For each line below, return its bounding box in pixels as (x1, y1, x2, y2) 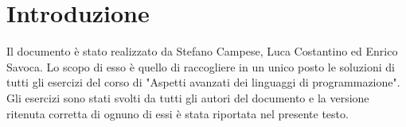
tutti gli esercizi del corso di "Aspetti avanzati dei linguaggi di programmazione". (6, 74, 400, 90)
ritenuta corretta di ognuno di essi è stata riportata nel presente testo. (6, 105, 349, 121)
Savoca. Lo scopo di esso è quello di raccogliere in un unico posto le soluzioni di (6, 58, 395, 75)
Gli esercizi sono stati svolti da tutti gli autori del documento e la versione (6, 89, 369, 106)
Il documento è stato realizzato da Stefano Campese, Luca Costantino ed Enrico (6, 43, 398, 60)
